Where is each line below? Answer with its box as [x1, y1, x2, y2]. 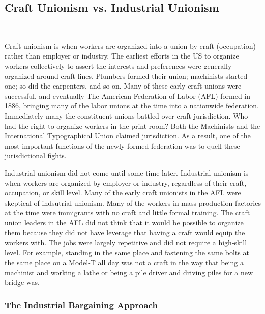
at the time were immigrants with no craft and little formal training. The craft [5, 207, 250, 218]
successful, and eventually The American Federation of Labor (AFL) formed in [5, 90, 251, 101]
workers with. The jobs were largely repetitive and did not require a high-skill [5, 237, 247, 248]
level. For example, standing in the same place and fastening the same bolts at [5, 247, 249, 258]
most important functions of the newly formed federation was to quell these [5, 140, 240, 151]
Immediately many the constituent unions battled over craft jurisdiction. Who [5, 110, 248, 121]
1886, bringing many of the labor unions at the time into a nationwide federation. [5, 100, 259, 111]
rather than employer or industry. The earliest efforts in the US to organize [5, 50, 239, 61]
